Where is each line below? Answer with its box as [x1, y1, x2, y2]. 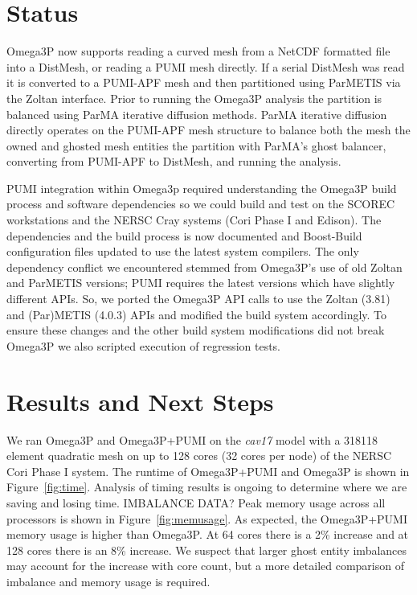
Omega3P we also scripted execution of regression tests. [6, 337, 280, 354]
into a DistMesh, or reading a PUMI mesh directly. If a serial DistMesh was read [6, 58, 405, 75]
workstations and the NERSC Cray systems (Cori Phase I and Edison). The [6, 211, 382, 228]
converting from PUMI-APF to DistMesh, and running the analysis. [6, 153, 341, 170]
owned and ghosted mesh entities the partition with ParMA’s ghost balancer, [6, 137, 386, 154]
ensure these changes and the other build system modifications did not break [6, 322, 385, 339]
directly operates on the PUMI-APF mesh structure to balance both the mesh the [6, 121, 411, 138]
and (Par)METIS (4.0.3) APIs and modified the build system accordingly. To [6, 306, 387, 322]
